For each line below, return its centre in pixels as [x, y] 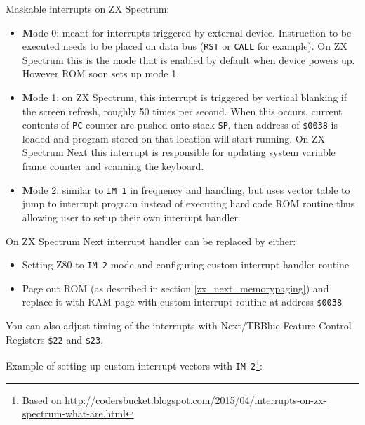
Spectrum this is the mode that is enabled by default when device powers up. [188, 59]
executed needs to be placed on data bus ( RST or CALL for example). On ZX [185, 46]
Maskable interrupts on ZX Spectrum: [88, 8]
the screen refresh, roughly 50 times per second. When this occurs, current [182, 111]
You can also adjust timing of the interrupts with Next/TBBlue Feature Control [179, 325]
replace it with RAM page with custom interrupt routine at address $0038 [182, 302]
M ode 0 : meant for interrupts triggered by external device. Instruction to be [187, 32]
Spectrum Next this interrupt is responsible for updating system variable [179, 152]
